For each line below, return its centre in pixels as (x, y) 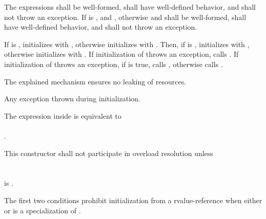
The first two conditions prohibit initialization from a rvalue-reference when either (133, 200)
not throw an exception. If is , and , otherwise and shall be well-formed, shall (125, 17)
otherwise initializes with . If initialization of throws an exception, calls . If (121, 54)
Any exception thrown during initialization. (72, 98)
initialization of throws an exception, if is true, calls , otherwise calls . (114, 64)
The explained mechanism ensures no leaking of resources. (95, 81)
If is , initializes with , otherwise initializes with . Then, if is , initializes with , (127, 44)
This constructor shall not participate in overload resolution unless (109, 153)
